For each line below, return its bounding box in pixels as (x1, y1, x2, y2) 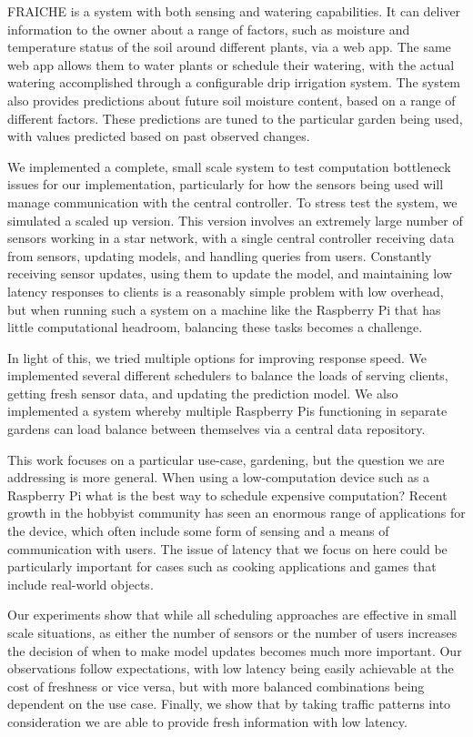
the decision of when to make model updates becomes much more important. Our (7, 641, 462, 660)
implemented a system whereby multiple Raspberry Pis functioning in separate (7, 401, 448, 420)
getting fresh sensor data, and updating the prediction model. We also (7, 383, 398, 402)
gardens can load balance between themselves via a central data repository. (7, 419, 426, 439)
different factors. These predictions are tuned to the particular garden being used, (7, 108, 463, 127)
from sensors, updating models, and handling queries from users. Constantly (7, 246, 432, 265)
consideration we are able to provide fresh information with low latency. (7, 712, 408, 731)
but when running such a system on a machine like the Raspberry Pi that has (7, 299, 441, 318)
